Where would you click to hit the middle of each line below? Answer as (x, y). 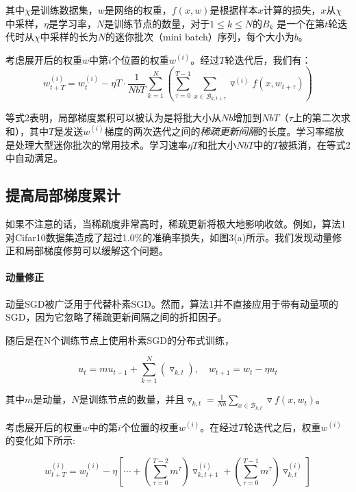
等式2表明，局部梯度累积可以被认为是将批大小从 (113, 118)
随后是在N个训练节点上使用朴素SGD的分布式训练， (120, 340)
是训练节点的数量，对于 (157, 23)
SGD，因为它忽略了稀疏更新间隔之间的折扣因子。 (116, 317)
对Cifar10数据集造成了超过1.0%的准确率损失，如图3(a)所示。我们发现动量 (169, 237)
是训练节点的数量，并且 (132, 399)
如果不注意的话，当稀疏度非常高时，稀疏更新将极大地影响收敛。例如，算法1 (176, 223)
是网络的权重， (138, 10)
